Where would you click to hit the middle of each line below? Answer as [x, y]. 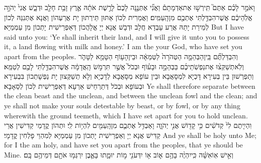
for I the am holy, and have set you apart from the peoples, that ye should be [123, 145]
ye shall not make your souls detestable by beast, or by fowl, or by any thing [122, 105]
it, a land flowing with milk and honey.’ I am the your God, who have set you [123, 46]
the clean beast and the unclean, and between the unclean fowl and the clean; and [131, 96]
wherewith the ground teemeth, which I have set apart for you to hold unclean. [126, 115]
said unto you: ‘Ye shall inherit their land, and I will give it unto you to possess [127, 36]
